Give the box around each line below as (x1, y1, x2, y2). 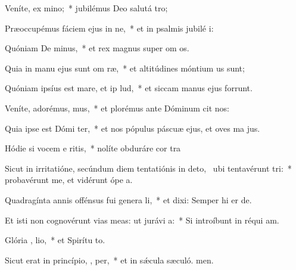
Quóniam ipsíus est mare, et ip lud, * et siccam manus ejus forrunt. (5, 82, 253, 94)
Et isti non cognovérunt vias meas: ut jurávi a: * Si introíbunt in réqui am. (5, 213, 279, 226)
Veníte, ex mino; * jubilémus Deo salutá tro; (5, 2, 168, 14)
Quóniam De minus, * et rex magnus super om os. (5, 42, 189, 54)
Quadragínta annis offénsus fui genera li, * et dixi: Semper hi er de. (5, 193, 252, 206)
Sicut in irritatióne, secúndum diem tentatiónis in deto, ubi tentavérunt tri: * (5, 162, 292, 174)
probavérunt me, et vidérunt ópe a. (5, 173, 133, 186)
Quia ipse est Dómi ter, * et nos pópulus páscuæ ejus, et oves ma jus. (5, 122, 260, 134)
